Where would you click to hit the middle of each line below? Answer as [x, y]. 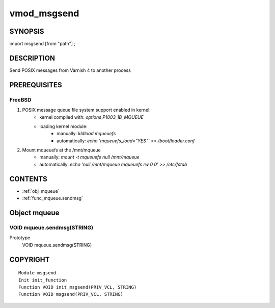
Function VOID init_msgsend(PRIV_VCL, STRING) [78, 287]
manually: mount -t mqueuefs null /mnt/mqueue [89, 157]
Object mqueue [34, 212]
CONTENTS [29, 179]
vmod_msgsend [44, 13]
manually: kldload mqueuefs [86, 134]
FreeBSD [20, 99]
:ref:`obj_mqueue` [41, 191]
